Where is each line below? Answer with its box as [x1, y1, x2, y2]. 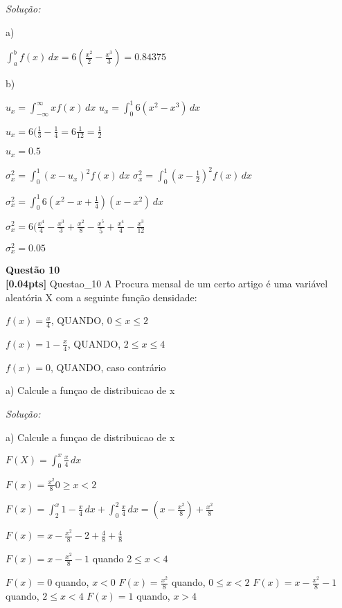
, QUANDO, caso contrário [51, 359, 166, 374]
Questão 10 [6, 262, 60, 277]
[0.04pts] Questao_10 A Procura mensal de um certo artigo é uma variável [6, 276, 328, 290]
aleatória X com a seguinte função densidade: [6, 289, 197, 304]
